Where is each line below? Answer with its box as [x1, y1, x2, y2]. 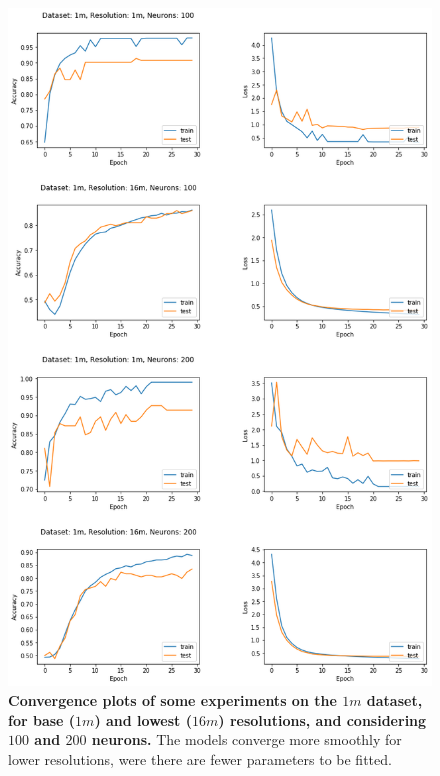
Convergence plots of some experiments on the [8, 689, 337, 710]
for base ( [8, 709, 76, 730]
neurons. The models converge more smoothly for [91, 729, 402, 750]
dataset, [366, 689, 423, 710]
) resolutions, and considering [218, 709, 427, 730]
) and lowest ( [94, 709, 192, 730]
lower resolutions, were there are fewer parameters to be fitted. [8, 748, 392, 769]
